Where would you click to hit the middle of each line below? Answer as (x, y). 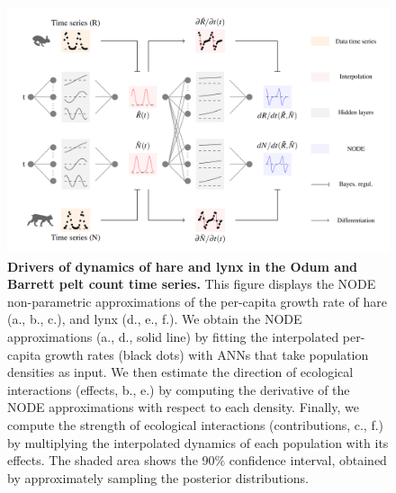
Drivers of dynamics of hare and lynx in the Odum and (183, 266)
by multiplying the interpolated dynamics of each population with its (198, 442)
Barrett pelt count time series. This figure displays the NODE (192, 284)
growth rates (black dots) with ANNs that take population (207, 354)
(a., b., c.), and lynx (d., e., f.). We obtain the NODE (155, 319)
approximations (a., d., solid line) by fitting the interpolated (173, 337)
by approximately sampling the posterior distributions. (158, 477)
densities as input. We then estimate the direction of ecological (180, 372)
